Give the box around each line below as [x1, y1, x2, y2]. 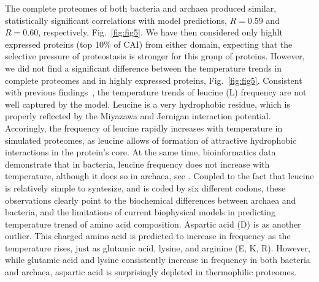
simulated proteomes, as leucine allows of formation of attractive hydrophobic [5, 133, 297, 146]
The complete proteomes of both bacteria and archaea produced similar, [5, 2, 277, 14]
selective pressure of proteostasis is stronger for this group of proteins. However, [5, 50, 305, 62]
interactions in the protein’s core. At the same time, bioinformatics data [5, 146, 276, 158]
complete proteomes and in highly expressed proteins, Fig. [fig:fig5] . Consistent [5, 73, 302, 86]
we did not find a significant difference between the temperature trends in [5, 61, 282, 74]
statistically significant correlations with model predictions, [5, 13, 227, 26]
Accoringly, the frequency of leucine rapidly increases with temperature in [5, 121, 283, 134]
